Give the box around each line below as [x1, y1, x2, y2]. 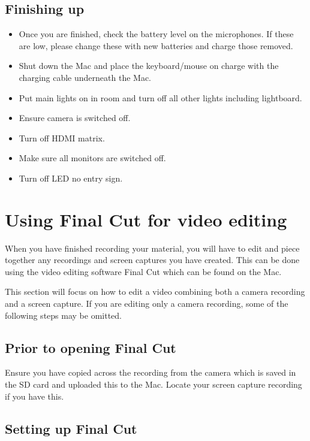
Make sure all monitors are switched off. [19, 152, 166, 164]
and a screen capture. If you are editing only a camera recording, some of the [5, 297, 288, 310]
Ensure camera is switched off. [19, 111, 131, 124]
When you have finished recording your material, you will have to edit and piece [5, 241, 300, 254]
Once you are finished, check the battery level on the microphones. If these [19, 28, 294, 40]
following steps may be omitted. [5, 309, 122, 321]
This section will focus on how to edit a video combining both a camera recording [5, 285, 305, 298]
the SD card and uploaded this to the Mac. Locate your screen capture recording [5, 378, 302, 391]
